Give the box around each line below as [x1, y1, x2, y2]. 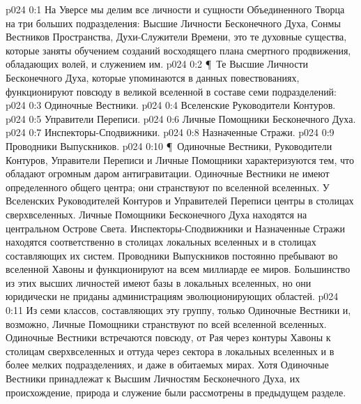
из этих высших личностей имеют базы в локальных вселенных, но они [6, 275, 312, 290]
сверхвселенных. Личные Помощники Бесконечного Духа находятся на [6, 207, 307, 221]
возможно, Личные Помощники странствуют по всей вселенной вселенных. [6, 316, 327, 331]
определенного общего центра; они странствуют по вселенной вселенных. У [6, 179, 330, 194]
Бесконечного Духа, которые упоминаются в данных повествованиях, [6, 70, 300, 84]
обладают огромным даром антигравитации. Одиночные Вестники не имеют [6, 166, 330, 181]
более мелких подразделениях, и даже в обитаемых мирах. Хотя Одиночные [6, 357, 329, 372]
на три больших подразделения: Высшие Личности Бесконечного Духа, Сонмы [6, 15, 341, 30]
